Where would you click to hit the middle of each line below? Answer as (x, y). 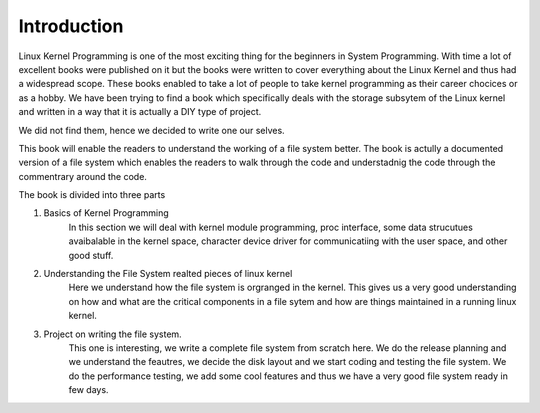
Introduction (71, 26)
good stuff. (91, 255)
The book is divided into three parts (92, 195)
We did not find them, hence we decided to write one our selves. (151, 130)
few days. (88, 390)
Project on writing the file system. (112, 334)
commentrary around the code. (82, 176)
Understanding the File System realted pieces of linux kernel (168, 274)
